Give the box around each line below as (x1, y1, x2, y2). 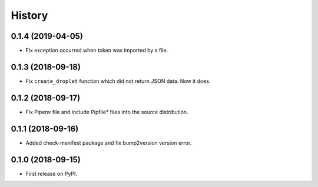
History (11, 9, 48, 22)
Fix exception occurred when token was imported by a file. (25, 47, 168, 54)
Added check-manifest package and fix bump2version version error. (25, 139, 192, 146)
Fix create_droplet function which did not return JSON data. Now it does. (25, 77, 211, 85)
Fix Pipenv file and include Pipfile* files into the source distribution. (25, 108, 188, 115)
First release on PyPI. (25, 170, 78, 177)
